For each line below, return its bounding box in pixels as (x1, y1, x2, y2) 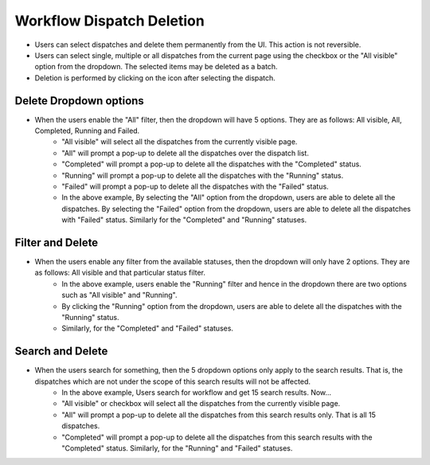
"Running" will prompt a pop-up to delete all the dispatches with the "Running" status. (61, 170, 344, 180)
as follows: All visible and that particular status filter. (34, 268, 206, 278)
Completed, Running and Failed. (34, 126, 140, 135)
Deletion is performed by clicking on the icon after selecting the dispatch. (34, 72, 276, 83)
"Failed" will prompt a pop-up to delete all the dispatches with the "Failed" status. (61, 182, 330, 191)
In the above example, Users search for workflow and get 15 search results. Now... (61, 388, 332, 397)
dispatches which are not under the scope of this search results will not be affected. (34, 377, 311, 386)
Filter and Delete (14, 236, 99, 249)
